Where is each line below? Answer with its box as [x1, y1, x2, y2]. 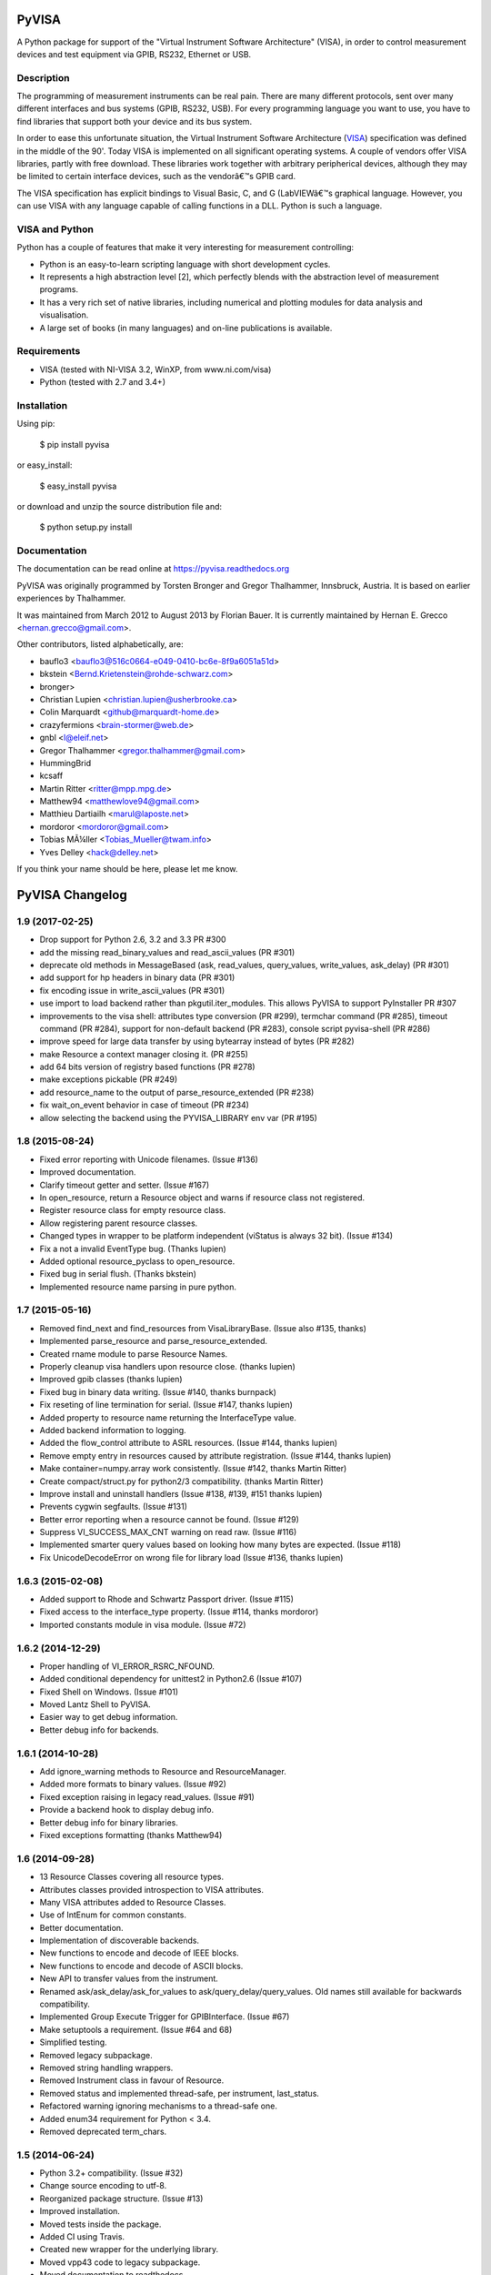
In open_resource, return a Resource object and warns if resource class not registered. [39, 1192, 366, 1203]
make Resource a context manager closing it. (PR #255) [39, 1048, 249, 1059]
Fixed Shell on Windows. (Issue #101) [39, 1686, 179, 1697]
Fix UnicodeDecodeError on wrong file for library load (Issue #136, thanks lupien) [39, 1552, 344, 1562]
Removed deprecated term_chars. [39, 2126, 167, 2137]
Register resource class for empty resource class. [39, 1205, 226, 1216]
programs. [39, 284, 79, 295]
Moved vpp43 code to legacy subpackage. [39, 2257, 201, 2268]
